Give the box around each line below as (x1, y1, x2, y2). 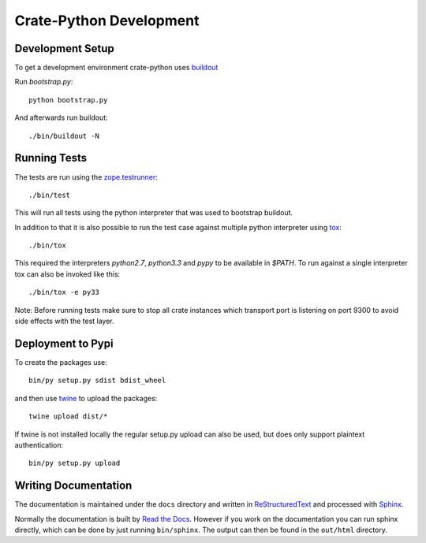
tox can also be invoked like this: (14, 269, 121, 279)
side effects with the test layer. (14, 316, 114, 326)
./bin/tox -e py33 (28, 288, 100, 297)
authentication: (14, 440, 64, 449)
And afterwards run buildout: (14, 113, 108, 122)
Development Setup (14, 42, 114, 55)
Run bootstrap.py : (14, 77, 73, 87)
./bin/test (28, 190, 71, 199)
